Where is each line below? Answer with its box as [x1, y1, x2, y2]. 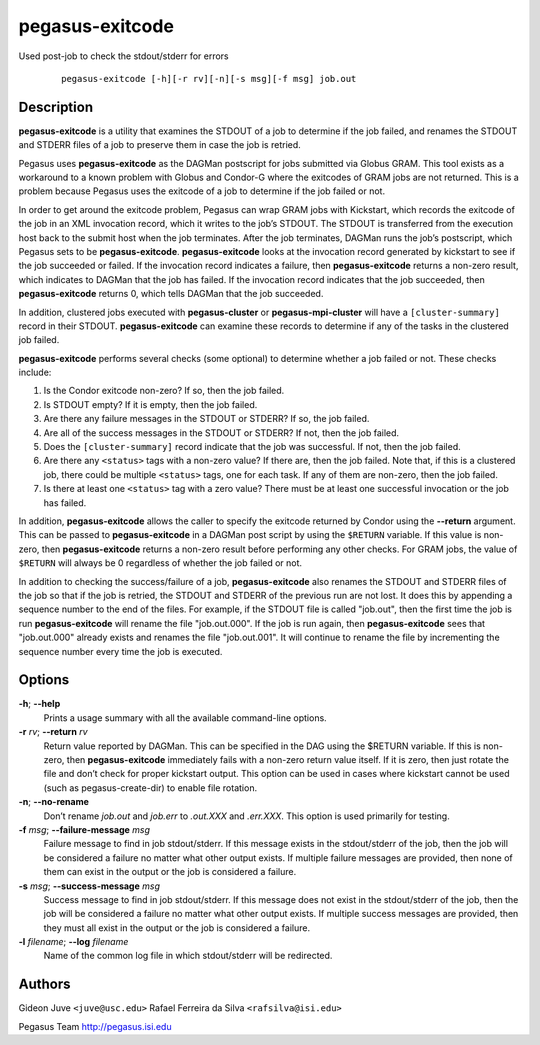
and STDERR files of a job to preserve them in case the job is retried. [18, 139, 302, 151]
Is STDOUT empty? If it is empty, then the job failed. [43, 398, 258, 410]
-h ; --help [18, 698, 61, 710]
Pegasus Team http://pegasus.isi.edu [18, 1020, 172, 1032]
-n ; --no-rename [18, 796, 90, 808]
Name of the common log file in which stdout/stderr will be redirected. [43, 950, 333, 962]
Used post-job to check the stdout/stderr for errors [18, 50, 229, 62]
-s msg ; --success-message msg [18, 880, 160, 892]
